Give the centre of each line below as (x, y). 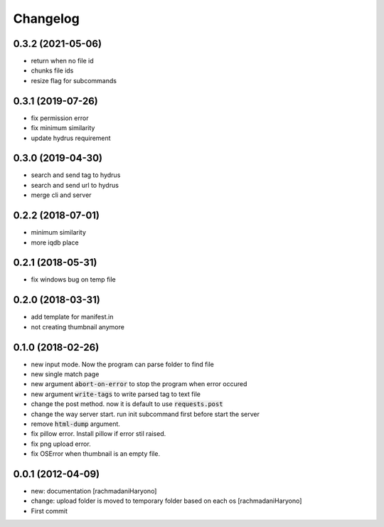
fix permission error (60, 118)
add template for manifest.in (72, 317)
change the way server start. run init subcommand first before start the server (145, 414)
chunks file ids (52, 70)
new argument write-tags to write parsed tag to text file (116, 394)
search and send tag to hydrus (76, 175)
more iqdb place (55, 243)
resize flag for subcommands (74, 80)
